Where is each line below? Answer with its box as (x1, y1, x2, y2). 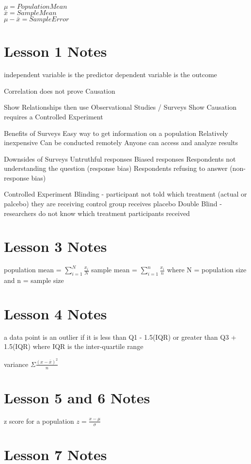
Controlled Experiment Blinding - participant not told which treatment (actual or (4, 189, 247, 199)
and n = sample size (4, 275, 64, 285)
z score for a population (4, 415, 74, 426)
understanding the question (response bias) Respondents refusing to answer (4, 163, 228, 173)
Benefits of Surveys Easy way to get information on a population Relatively (4, 128, 228, 138)
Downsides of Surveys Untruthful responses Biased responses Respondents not (4, 153, 236, 164)
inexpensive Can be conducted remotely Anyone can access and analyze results (4, 137, 238, 148)
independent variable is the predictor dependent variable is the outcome (4, 69, 217, 80)
